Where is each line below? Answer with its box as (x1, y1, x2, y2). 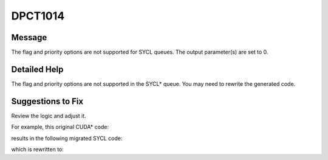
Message (11, 32, 47, 43)
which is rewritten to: (11, 146, 64, 153)
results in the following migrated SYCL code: (11, 134, 123, 142)
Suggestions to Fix (11, 96, 84, 106)
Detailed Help (11, 64, 64, 74)
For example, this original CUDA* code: (11, 123, 109, 131)
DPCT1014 (11, 9, 65, 23)
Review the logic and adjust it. (11, 112, 86, 119)
